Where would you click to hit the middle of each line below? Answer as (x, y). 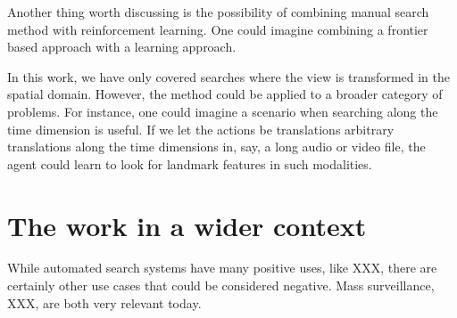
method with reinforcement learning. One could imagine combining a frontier (218, 29)
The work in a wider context (187, 225)
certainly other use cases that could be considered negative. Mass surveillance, (221, 285)
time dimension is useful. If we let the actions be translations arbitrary (201, 129)
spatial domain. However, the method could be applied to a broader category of (225, 94)
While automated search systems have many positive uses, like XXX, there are (222, 268)
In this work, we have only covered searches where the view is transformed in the (228, 76)
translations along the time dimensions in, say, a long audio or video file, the (216, 147)
